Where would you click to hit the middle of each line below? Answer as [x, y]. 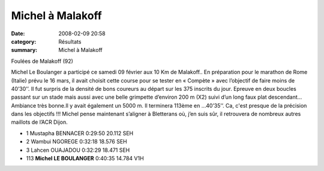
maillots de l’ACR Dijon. [40, 122]
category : [24, 41]
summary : [24, 50]
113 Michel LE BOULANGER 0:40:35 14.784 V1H [85, 158]
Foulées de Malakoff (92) [42, 61]
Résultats [70, 41]
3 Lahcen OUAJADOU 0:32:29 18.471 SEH [78, 150]
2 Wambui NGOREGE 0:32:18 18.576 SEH [76, 142]
